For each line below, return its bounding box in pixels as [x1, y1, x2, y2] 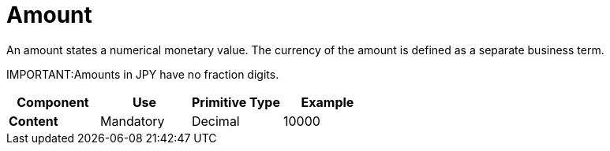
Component [17, 94, 89, 110]
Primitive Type [191, 94, 280, 110]
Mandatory [99, 112, 165, 129]
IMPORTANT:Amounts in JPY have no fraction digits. [6, 67, 279, 81]
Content [9, 112, 58, 129]
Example [301, 94, 354, 110]
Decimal [191, 112, 240, 129]
